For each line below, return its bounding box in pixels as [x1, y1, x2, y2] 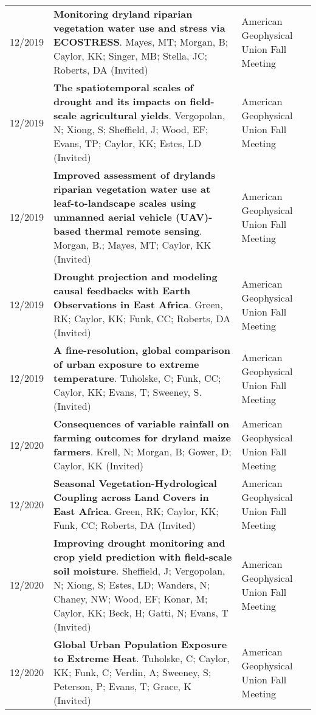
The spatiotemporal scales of [53, 80, 194, 94]
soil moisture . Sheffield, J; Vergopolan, [53, 564, 225, 578]
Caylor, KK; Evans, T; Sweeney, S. [53, 385, 202, 399]
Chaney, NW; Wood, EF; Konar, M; [53, 592, 208, 606]
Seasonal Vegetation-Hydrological [53, 476, 217, 490]
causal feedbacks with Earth [53, 283, 191, 297]
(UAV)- [176, 210, 213, 224]
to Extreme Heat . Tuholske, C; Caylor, [53, 651, 230, 665]
